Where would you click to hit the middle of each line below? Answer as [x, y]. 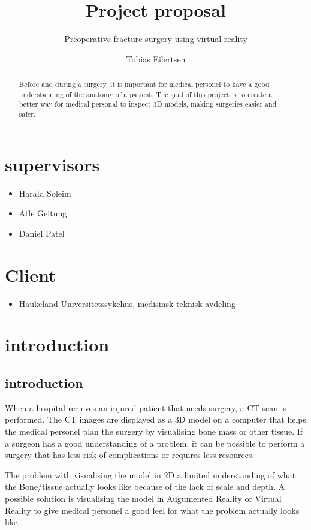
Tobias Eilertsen [156, 58]
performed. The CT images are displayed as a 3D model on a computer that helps [155, 419]
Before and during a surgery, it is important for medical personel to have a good [144, 84]
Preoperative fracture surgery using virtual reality [156, 39]
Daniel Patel [42, 233]
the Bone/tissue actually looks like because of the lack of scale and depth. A [145, 487]
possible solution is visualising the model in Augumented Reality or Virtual [143, 498]
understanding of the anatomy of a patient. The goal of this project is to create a [146, 94]
